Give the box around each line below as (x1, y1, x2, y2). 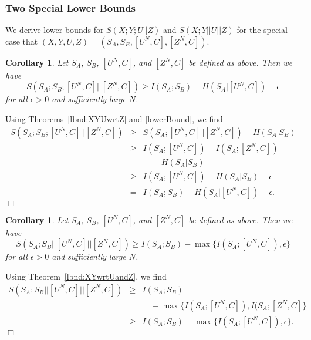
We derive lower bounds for (5, 23, 104, 36)
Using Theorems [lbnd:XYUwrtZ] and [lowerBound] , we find (5, 113, 223, 124)
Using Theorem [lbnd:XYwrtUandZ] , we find (5, 270, 167, 282)
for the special (236, 23, 288, 36)
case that (5, 35, 38, 47)
